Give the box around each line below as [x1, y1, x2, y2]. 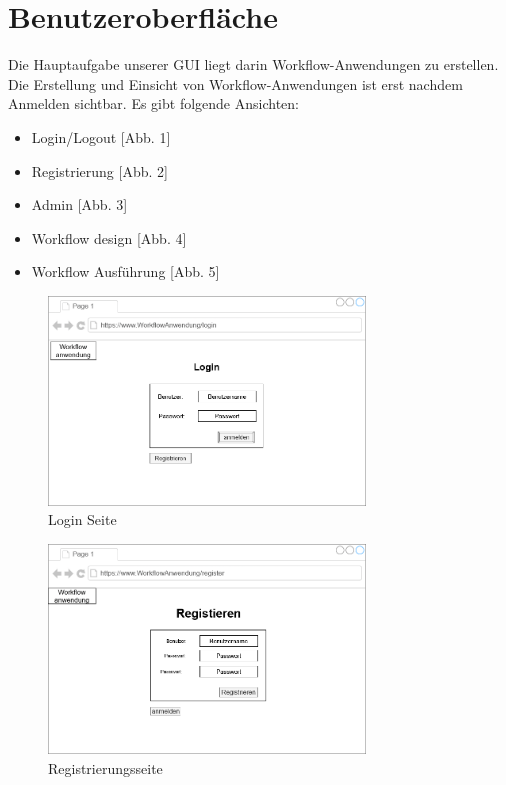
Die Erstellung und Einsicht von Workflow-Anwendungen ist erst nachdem [8, 73, 463, 94]
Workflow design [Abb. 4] [31, 227, 187, 248]
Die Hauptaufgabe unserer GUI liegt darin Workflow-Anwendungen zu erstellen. [8, 54, 499, 75]
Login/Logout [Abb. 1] [31, 126, 171, 147]
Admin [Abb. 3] [31, 194, 128, 215]
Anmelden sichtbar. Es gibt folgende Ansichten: [8, 93, 299, 114]
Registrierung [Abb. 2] [31, 160, 168, 181]
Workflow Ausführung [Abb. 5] [31, 261, 220, 282]
